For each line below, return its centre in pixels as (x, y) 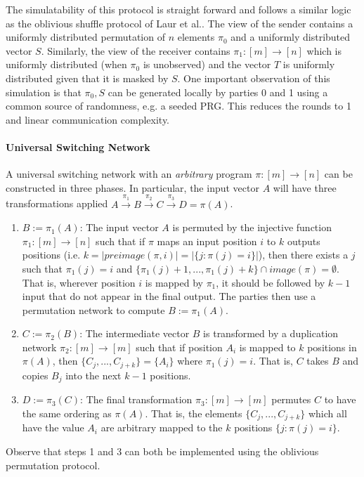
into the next (93, 375)
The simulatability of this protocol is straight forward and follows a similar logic (178, 9)
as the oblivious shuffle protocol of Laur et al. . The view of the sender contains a (180, 23)
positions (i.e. (51, 255)
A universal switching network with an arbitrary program (129, 174)
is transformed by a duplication (271, 333)
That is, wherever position (79, 282)
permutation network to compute (93, 309)
